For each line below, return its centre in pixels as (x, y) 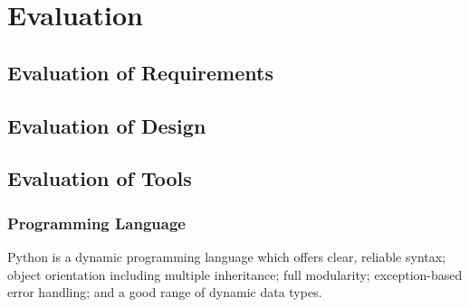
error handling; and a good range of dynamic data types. (165, 292)
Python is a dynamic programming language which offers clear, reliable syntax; (227, 256)
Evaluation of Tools (100, 178)
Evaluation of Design (107, 125)
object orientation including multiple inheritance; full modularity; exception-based (235, 274)
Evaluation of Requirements (140, 72)
